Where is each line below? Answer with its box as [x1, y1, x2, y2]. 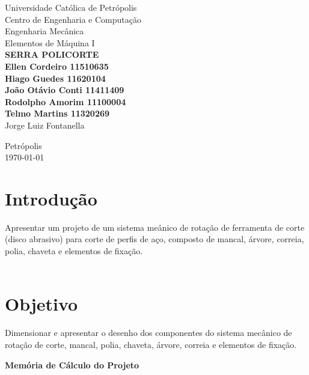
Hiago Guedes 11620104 [5, 72, 106, 84]
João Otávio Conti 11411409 [5, 84, 124, 96]
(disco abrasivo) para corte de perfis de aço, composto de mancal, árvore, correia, [5, 233, 304, 245]
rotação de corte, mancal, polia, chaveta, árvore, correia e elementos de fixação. [5, 338, 297, 350]
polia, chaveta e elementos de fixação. [5, 245, 143, 257]
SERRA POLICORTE [5, 48, 99, 61]
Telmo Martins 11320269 [5, 107, 110, 120]
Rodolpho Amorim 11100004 [5, 95, 126, 108]
